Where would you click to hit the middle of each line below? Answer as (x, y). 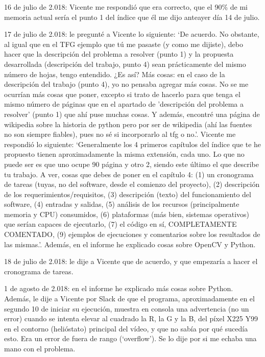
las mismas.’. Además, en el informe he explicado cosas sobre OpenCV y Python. (130, 244)
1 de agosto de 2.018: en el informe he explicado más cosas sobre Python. (119, 288)
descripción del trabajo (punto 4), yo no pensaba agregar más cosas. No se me (126, 84)
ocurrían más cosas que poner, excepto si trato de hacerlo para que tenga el (122, 94)
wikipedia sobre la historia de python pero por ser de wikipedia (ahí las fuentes (128, 124)
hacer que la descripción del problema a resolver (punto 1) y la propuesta (119, 54)
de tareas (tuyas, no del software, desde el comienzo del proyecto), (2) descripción (132, 184)
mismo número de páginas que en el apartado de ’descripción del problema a (124, 104)
